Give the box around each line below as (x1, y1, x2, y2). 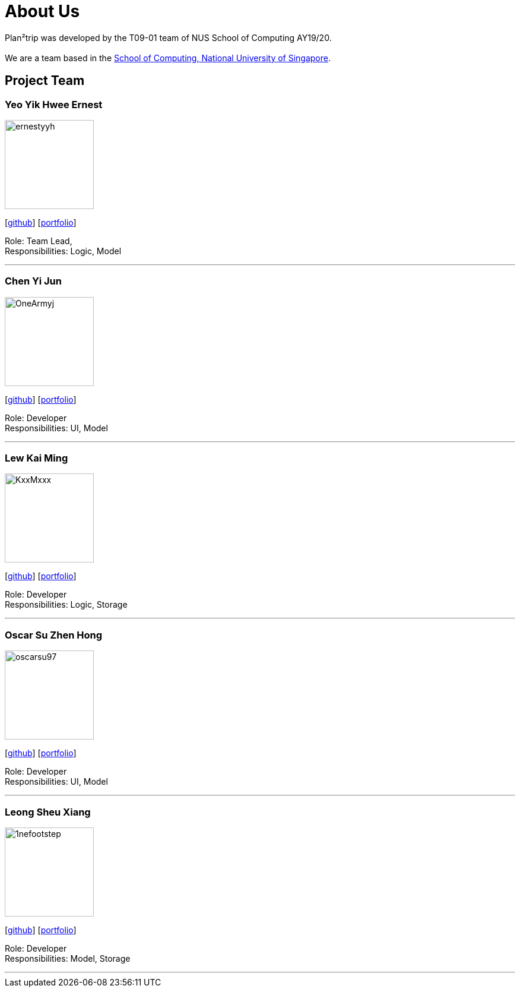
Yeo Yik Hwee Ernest (5, 98, 103, 110)
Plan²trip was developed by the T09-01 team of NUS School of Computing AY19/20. (5, 32, 332, 43)
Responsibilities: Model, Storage (5, 953, 131, 963)
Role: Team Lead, (5, 235, 72, 246)
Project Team (5, 73, 85, 89)
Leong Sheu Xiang (5, 805, 91, 818)
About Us (5, 1, 80, 21)
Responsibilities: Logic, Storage (5, 599, 128, 610)
